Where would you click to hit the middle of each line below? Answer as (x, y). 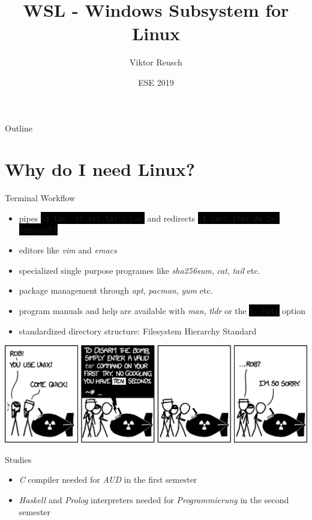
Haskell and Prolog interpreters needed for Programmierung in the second (154, 500)
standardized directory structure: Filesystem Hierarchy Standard (138, 331)
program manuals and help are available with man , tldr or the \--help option (162, 310)
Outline (19, 128)
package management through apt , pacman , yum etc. (116, 290)
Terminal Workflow (40, 198)
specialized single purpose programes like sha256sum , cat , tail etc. (139, 270)
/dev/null (38, 231)
